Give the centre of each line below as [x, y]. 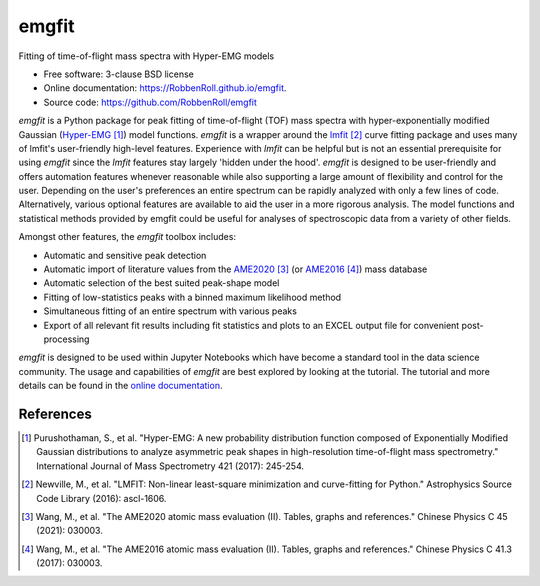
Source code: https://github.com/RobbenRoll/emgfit [150, 102]
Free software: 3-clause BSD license [118, 74]
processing [66, 339]
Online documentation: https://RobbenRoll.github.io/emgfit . [165, 88]
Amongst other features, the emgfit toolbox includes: [127, 237]
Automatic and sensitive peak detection [125, 255]
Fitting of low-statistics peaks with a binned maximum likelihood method [192, 297]
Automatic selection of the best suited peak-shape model [161, 283]
